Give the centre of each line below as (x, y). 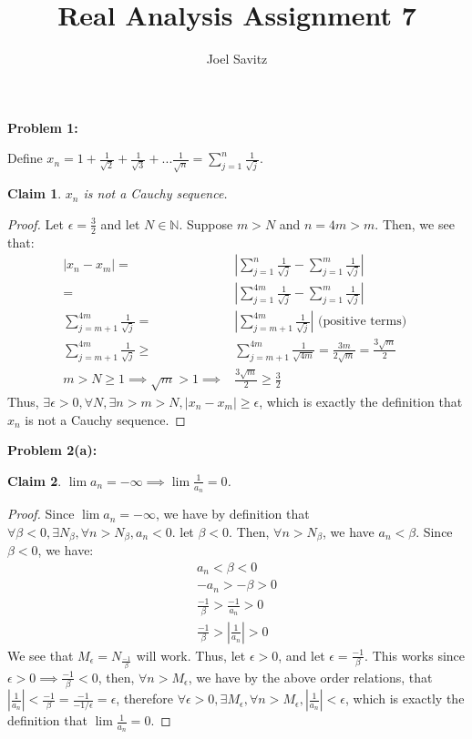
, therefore (145, 699)
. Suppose (206, 223)
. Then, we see (415, 223)
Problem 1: (43, 127)
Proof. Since (41, 514)
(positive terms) (363, 322)
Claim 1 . (35, 193)
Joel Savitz (237, 59)
